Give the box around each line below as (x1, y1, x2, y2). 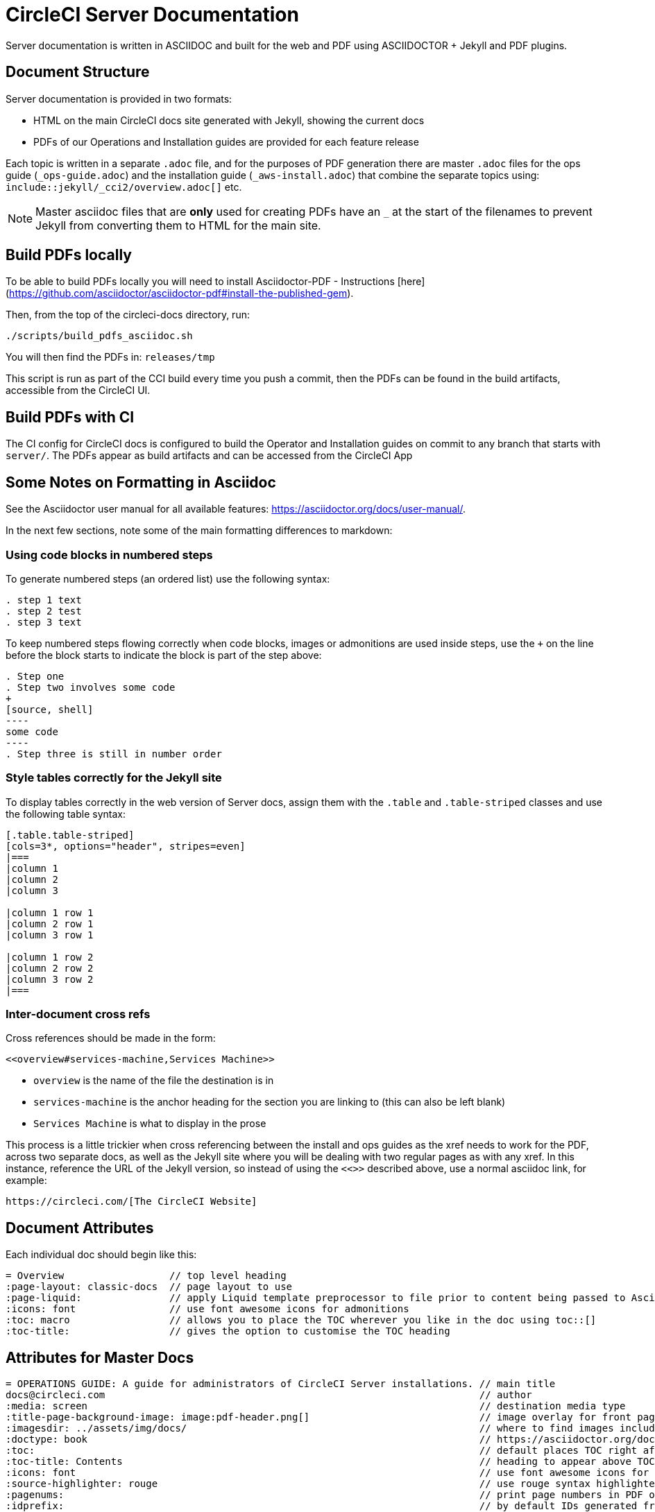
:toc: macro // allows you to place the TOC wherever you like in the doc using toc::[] (6, 1314, 597, 1326)
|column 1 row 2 (6, 951, 94, 963)
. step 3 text (6, 616, 82, 628)
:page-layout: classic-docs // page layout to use (6, 1281, 293, 1293)
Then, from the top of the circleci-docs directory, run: (6, 309, 250, 321)
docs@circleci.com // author (6, 1389, 532, 1401)
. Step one (6, 670, 65, 682)
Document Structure (6, 63, 150, 81)
